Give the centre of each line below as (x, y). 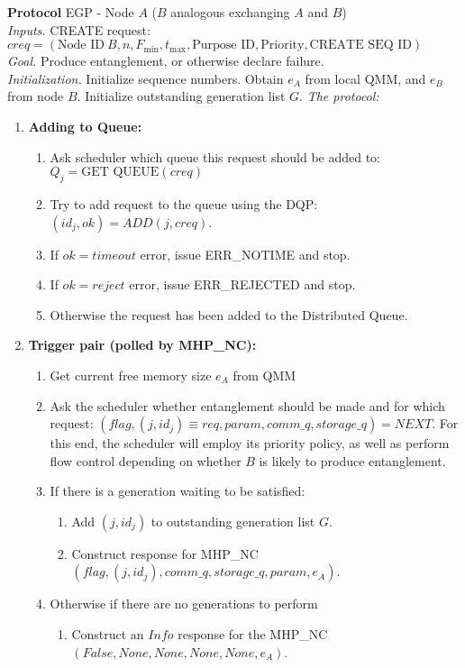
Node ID (81, 46)
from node (36, 96)
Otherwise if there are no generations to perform (184, 604)
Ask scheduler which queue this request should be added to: (215, 156)
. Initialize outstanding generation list (181, 96)
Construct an (108, 634)
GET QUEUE (120, 173)
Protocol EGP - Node (71, 12)
